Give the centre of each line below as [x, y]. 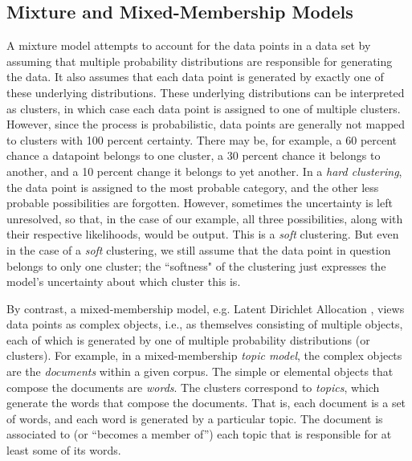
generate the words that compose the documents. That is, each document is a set [206, 403]
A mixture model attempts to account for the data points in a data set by [189, 45]
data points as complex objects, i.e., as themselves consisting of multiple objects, [205, 324]
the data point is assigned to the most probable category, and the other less [193, 187]
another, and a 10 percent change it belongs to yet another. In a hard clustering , [204, 171]
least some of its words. [64, 450]
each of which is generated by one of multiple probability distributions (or [188, 339]
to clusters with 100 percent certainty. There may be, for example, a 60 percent [202, 139]
